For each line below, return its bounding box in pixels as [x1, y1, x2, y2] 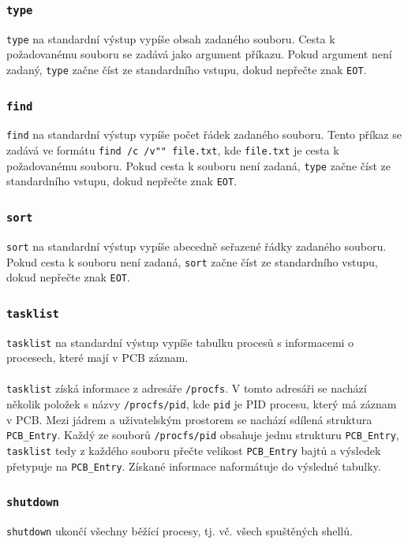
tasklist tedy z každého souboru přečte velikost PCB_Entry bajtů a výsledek [6, 442, 381, 459]
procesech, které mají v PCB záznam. [6, 349, 189, 366]
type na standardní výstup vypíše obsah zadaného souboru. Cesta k [6, 30, 335, 47]
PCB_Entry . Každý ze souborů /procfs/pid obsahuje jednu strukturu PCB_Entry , [6, 427, 399, 443]
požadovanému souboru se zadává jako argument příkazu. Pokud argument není [6, 46, 392, 62]
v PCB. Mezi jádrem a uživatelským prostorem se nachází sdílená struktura [6, 411, 372, 427]
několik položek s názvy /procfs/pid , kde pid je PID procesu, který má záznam [6, 396, 397, 412]
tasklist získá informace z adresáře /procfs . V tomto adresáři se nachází [6, 380, 367, 397]
